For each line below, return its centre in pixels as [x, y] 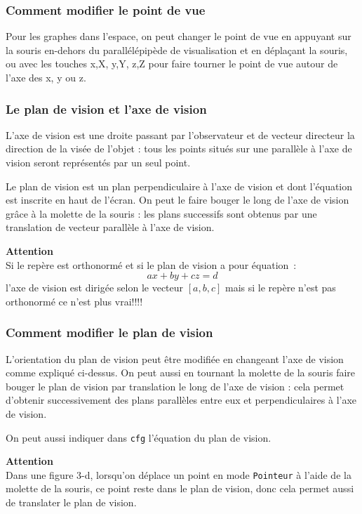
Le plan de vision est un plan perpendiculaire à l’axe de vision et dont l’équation [179, 186]
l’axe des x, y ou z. [46, 77]
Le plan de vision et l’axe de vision [106, 108]
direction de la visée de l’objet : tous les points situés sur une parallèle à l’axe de [179, 149]
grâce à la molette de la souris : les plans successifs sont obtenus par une [161, 213]
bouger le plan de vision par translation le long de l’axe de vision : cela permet [175, 386]
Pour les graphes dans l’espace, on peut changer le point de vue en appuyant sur [179, 36]
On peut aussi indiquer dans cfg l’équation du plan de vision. [139, 437]
